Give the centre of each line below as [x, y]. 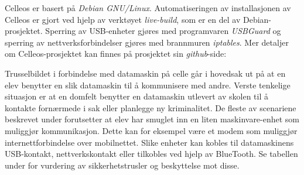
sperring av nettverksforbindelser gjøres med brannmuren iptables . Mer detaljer [147, 42]
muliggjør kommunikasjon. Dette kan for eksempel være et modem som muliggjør [151, 130]
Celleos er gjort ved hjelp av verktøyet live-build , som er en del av [123, 19]
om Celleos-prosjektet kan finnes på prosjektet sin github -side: [116, 54]
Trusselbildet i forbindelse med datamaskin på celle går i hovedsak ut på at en [145, 73]
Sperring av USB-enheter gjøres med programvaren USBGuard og [163, 31]
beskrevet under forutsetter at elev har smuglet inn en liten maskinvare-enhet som [152, 119]
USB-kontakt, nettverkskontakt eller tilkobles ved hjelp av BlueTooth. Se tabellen [151, 154]
